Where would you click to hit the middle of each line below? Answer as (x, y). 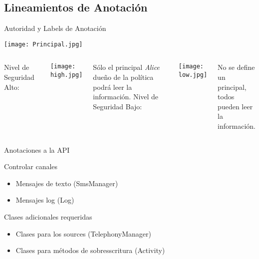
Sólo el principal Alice (126, 67)
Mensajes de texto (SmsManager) (67, 183)
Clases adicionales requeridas (48, 216)
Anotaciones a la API (37, 149)
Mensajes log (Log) (45, 200)
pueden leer (235, 106)
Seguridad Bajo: (118, 106)
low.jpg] (193, 75)
